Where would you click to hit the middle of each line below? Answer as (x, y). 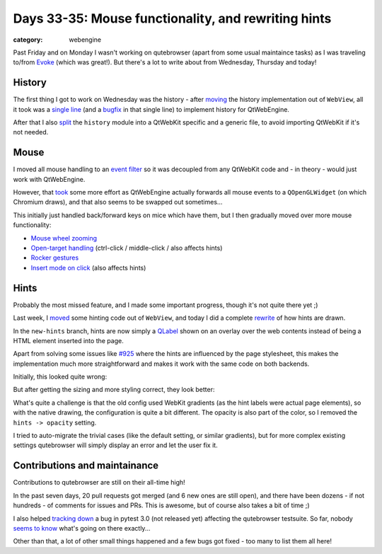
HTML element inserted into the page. (68, 340)
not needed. (31, 132)
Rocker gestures (55, 258)
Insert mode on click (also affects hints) (88, 267)
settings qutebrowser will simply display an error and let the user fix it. (116, 445)
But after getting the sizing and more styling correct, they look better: (114, 390)
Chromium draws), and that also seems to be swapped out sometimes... (118, 202)
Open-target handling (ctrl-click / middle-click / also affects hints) (127, 248)
